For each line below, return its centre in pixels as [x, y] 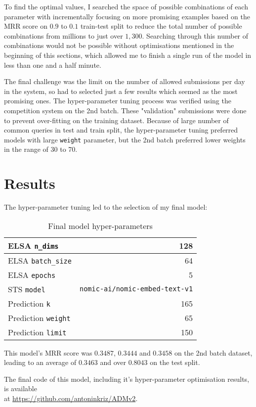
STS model [27, 289]
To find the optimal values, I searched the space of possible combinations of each [126, 6]
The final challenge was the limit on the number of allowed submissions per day [125, 81]
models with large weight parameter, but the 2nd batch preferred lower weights [125, 139]
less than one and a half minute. [53, 65]
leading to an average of [40, 362]
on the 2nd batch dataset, [213, 352]
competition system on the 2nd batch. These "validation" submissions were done [125, 110]
